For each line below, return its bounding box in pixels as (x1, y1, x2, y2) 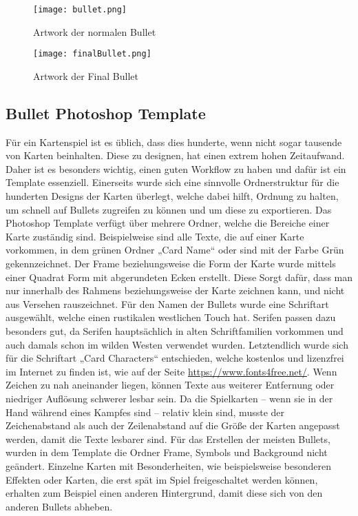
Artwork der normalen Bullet (33, 24, 156, 39)
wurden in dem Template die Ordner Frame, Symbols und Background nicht (6, 445, 328, 460)
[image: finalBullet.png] (33, 49, 151, 59)
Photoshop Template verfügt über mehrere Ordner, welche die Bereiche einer (6, 216, 330, 230)
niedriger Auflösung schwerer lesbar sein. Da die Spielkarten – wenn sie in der (6, 391, 333, 405)
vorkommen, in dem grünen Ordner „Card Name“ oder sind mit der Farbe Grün (6, 242, 344, 257)
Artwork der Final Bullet (33, 68, 138, 83)
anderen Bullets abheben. (6, 499, 113, 513)
